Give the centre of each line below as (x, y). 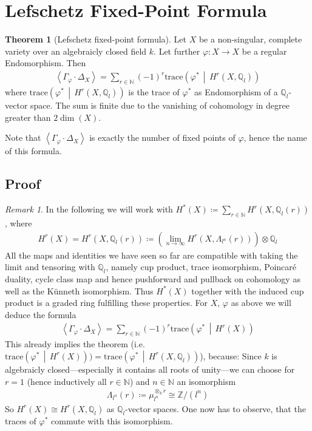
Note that (23, 137)
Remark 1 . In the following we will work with (89, 209)
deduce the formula (41, 314)
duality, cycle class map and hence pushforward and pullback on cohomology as (153, 279)
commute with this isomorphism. (112, 420)
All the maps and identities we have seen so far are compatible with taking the (151, 255)
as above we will (261, 303)
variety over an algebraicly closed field (76, 51)
